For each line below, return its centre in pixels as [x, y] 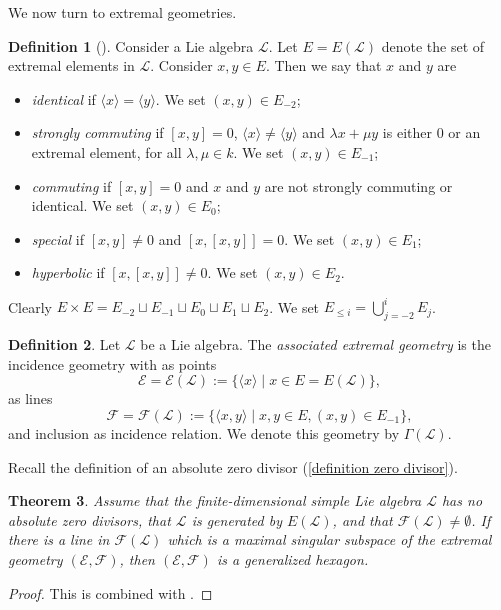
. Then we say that [323, 65]
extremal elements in [71, 65]
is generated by [236, 519]
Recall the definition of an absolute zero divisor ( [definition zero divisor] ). [233, 466]
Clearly [30, 306]
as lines [30, 398]
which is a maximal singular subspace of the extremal [329, 539]
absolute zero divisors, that [89, 519]
